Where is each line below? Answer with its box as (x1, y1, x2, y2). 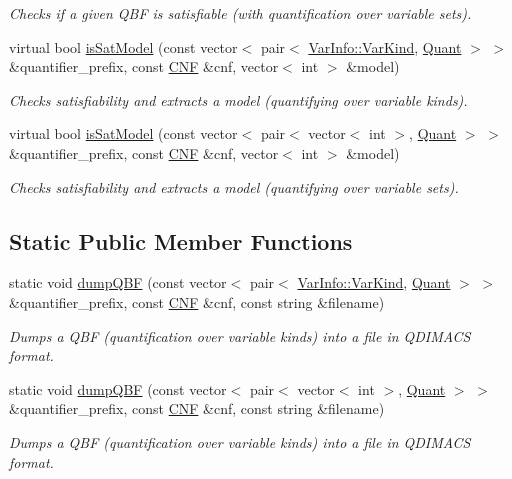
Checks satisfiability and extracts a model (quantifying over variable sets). (9, 176, 459, 197)
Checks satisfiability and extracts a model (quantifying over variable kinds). (9, 89, 468, 110)
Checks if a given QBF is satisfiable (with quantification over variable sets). (9, 3, 472, 23)
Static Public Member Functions (9, 225, 353, 256)
